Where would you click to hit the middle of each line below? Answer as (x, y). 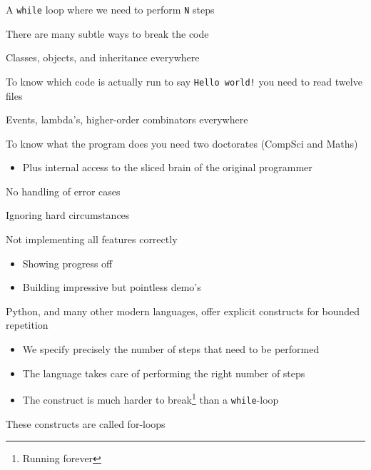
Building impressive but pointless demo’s (112, 287)
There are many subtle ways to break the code (107, 33)
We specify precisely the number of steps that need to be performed (171, 349)
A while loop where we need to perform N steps (110, 9)
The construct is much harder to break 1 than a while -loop (151, 398)
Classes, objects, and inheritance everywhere (103, 57)
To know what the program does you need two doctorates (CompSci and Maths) (182, 143)
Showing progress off (67, 263)
